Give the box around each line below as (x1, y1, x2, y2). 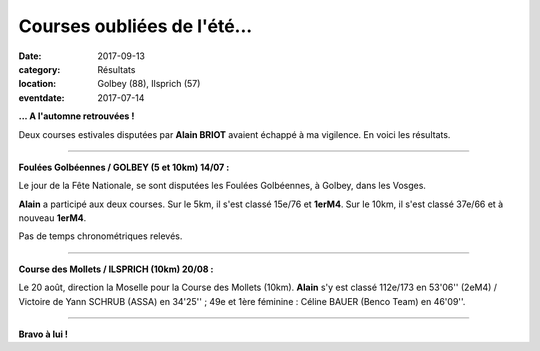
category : (18, 63, 61, 75)
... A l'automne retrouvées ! (18, 110, 135, 122)
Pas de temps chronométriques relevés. (18, 230, 183, 242)
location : (18, 78, 57, 90)
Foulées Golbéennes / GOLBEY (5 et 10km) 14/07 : (18, 161, 230, 173)
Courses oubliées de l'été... (18, 15, 253, 37)
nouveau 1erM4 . (18, 212, 87, 224)
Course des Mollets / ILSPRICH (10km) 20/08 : (18, 263, 214, 275)
